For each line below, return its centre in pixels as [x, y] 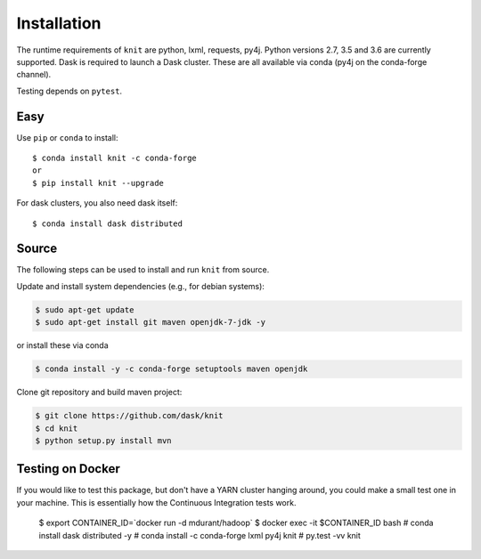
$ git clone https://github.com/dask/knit [129, 416]
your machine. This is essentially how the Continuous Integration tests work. [156, 502]
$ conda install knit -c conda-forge [115, 158]
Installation [59, 23]
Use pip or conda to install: [68, 137]
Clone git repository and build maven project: [99, 393]
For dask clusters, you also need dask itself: [97, 203]
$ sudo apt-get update [85, 310]
